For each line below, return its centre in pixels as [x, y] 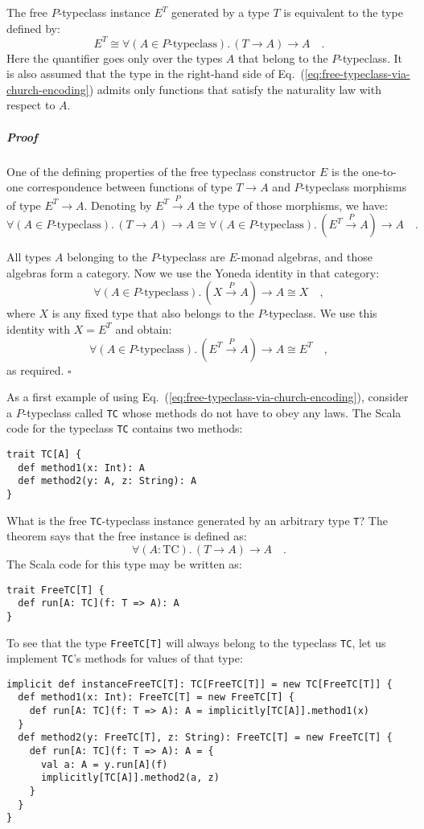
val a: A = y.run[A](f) [104, 764]
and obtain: [144, 328]
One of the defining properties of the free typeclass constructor [161, 171]
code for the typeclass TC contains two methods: [125, 428]
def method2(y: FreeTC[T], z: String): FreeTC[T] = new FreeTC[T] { [205, 738]
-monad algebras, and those [305, 257]
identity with [38, 328]
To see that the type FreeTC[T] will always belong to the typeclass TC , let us [196, 642]
